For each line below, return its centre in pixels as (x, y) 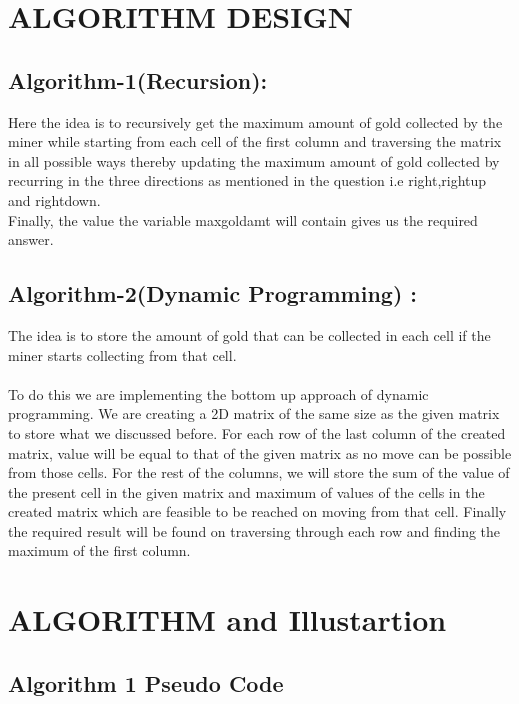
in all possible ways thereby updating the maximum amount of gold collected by (254, 160)
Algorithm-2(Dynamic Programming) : (213, 293)
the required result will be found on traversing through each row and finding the (254, 530)
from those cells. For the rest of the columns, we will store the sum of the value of (259, 472)
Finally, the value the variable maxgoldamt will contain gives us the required (243, 219)
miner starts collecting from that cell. (122, 354)
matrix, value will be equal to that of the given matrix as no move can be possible (260, 452)
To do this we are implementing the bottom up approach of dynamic (218, 393)
